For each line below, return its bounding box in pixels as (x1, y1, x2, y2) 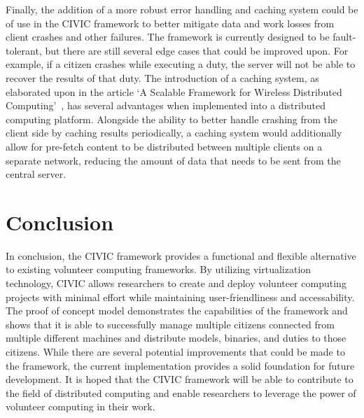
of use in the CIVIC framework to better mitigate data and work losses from (6, 15, 335, 30)
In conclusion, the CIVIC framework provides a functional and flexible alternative (6, 248, 356, 263)
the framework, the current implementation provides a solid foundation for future (6, 358, 355, 372)
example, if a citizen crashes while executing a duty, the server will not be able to (6, 57, 356, 71)
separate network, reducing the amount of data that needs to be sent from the (6, 153, 341, 167)
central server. (6, 167, 66, 181)
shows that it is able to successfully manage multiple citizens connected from (6, 316, 335, 331)
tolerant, (6, 43, 42, 57)
